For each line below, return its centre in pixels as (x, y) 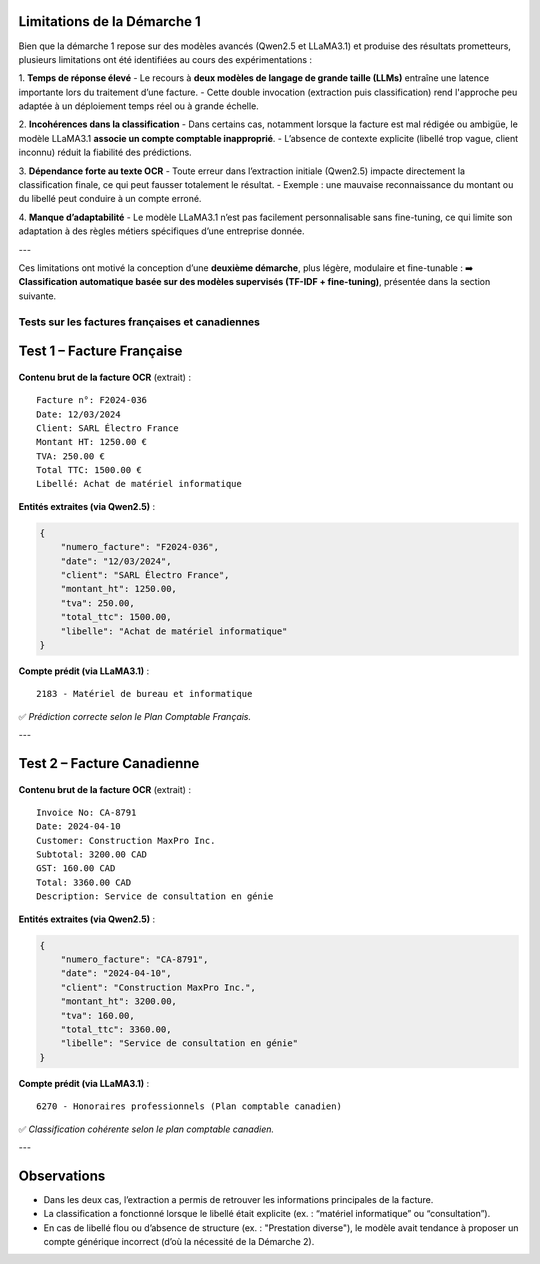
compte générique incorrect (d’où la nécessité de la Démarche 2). (179, 1241)
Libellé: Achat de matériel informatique (139, 484)
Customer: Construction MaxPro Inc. (126, 840)
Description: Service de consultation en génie (155, 896)
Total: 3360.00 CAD (84, 882)
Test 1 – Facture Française (100, 351)
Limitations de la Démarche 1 (110, 21)
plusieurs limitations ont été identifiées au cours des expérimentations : (165, 59)
